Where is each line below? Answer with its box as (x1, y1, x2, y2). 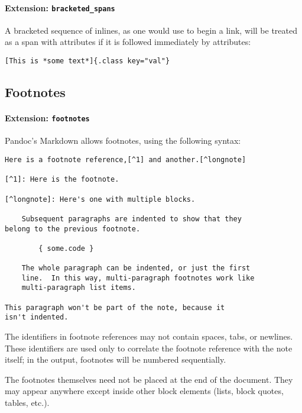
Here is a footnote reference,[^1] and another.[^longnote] (5, 155, 246, 164)
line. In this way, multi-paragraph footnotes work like (21, 273, 255, 282)
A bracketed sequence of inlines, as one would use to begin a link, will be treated (5, 24, 298, 36)
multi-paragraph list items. (21, 283, 136, 292)
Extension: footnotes (5, 112, 90, 124)
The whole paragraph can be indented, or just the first (21, 264, 251, 273)
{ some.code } (38, 244, 94, 253)
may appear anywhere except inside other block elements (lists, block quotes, (5, 385, 284, 397)
